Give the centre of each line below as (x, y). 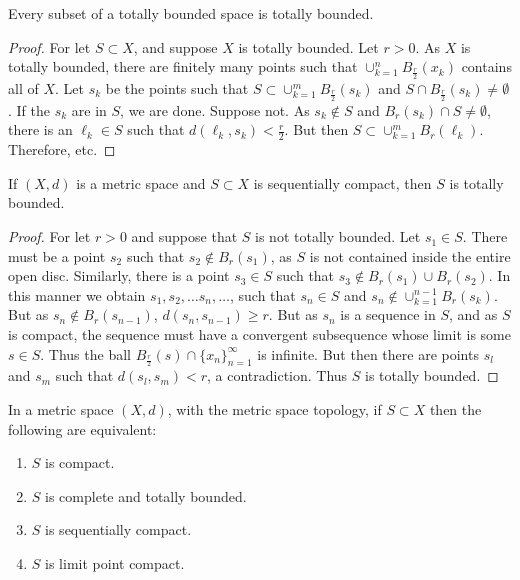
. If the (29, 109)
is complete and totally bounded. (146, 495)
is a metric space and (141, 182)
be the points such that (177, 88)
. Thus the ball (85, 353)
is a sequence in (388, 314)
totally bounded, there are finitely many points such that (183, 66)
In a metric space (61, 409)
